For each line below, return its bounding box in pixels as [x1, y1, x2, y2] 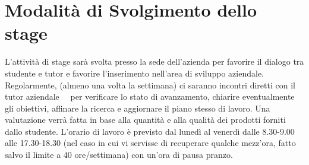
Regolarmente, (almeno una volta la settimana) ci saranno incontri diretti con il [5, 78, 295, 91]
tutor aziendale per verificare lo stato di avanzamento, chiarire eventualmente [5, 90, 295, 103]
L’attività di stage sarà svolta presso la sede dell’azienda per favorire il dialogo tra [5, 55, 304, 68]
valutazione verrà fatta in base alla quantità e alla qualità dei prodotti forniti [5, 113, 286, 126]
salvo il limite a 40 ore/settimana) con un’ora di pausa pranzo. [5, 148, 233, 161]
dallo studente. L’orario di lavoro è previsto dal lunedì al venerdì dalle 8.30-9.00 [5, 125, 295, 137]
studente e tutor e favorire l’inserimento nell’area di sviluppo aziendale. [5, 66, 264, 79]
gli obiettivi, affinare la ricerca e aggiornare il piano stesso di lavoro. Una [5, 101, 270, 114]
